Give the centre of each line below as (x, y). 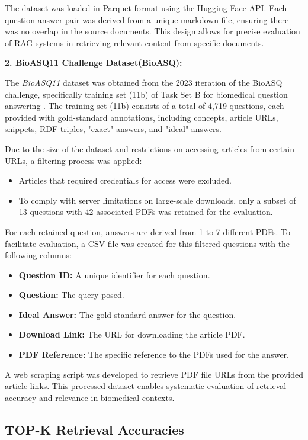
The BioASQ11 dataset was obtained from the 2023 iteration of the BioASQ (144, 82)
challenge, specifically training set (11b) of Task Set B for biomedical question (146, 94)
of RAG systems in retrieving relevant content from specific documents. (134, 42)
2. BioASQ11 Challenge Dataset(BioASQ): (94, 62)
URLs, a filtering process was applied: (73, 160)
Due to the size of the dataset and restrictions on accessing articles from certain (150, 148)
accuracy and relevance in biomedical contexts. (90, 397)
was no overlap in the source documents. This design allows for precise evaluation (153, 31)
